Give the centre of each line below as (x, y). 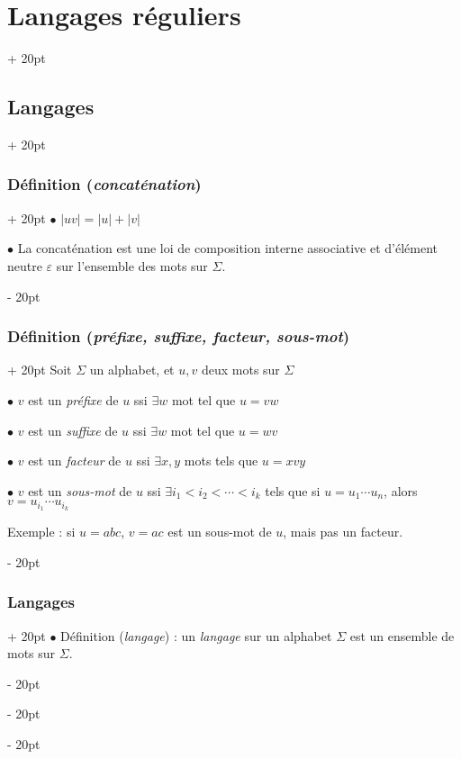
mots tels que (221, 461)
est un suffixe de (73, 430)
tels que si (293, 490)
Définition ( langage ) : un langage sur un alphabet (196, 635)
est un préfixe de (73, 399)
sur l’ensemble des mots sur (132, 265)
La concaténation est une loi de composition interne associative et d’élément (228, 248)
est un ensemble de (402, 635)
